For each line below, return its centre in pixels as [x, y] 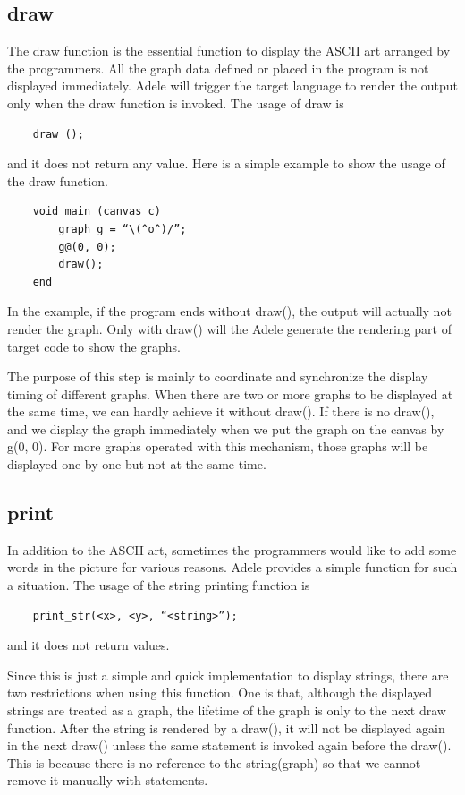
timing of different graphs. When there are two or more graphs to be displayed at [230, 393]
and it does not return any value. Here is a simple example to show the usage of [226, 163]
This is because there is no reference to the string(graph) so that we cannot [214, 762]
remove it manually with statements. [108, 780]
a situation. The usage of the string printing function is [159, 585]
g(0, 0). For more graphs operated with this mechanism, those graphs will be [218, 446]
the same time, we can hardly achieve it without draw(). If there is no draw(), [221, 411]
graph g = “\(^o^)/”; [123, 229]
